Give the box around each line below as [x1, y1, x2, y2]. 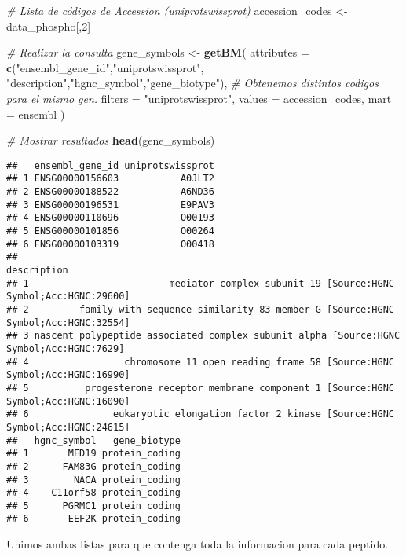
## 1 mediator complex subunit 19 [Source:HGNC [6, 277, 394, 289]
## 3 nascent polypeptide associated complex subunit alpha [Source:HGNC [6, 330, 401, 342]
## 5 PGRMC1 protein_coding [6, 500, 181, 511]
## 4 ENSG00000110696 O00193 [6, 212, 214, 224]
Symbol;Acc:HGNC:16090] [6, 395, 130, 407]
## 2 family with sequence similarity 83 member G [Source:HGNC [6, 303, 394, 315]
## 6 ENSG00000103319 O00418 [6, 238, 214, 250]
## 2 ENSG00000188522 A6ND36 [6, 186, 214, 198]
